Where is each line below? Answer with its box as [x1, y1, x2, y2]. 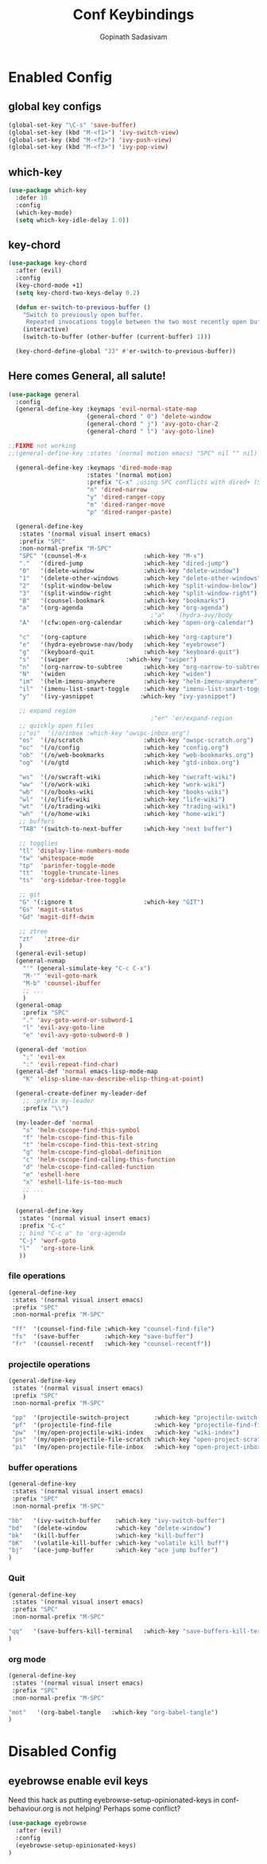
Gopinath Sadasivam [99, 32, 168, 41]
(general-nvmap [15, 957, 66, 965]
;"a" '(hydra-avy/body [150, 611, 233, 619]
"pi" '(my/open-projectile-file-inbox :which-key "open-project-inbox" [11, 1443, 265, 1451]
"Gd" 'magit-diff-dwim [18, 912, 94, 921]
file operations [8, 1270, 66, 1281]
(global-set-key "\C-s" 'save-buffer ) [8, 121, 137, 129]
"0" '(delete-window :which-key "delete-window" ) [18, 567, 240, 575]
